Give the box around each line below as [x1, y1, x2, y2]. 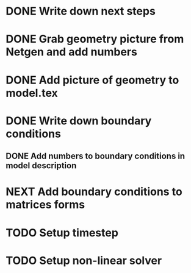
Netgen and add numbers [5, 45, 138, 59]
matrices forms [5, 198, 85, 211]
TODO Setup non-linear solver [5, 253, 162, 268]
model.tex [5, 86, 59, 100]
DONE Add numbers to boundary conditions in [5, 151, 186, 161]
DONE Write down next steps [5, 4, 156, 18]
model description [5, 160, 77, 171]
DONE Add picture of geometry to [5, 73, 179, 87]
